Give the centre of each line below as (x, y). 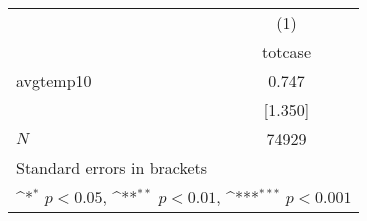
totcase (286, 51)
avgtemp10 (54, 80)
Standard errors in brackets (112, 167)
